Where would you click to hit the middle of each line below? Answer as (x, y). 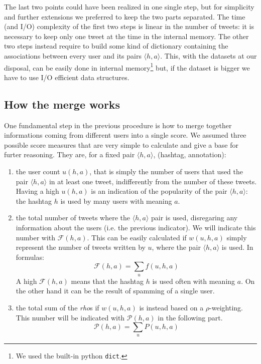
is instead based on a (171, 307)
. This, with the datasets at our (209, 55)
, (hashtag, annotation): (190, 154)
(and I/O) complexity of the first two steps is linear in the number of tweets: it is (129, 26)
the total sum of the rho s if (57, 307)
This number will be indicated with (70, 317)
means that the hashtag (107, 281)
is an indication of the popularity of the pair (159, 191)
